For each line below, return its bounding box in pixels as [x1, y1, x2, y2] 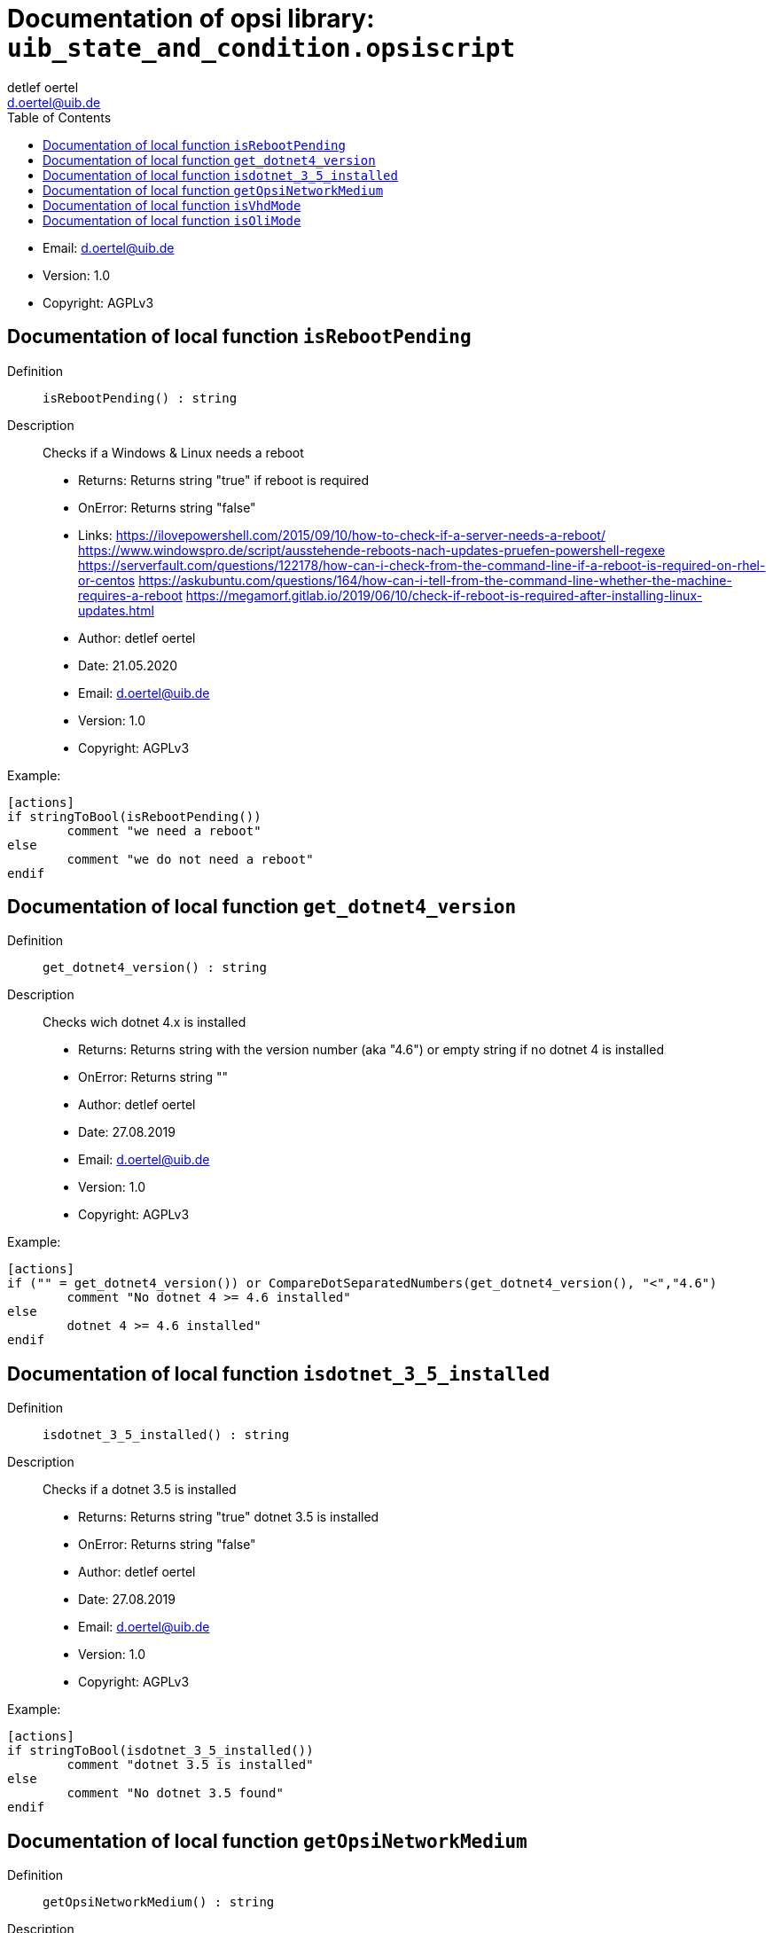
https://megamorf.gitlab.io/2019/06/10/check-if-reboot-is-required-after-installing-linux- [185, 587, 703, 603]
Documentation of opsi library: [7, 4, 375, 34]
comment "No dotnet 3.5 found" [66, 1786, 284, 1801]
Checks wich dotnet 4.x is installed [43, 1014, 246, 1030]
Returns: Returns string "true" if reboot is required [78, 472, 370, 488]
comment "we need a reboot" [66, 823, 262, 838]
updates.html [78, 602, 154, 618]
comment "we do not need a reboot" [66, 851, 314, 866]
